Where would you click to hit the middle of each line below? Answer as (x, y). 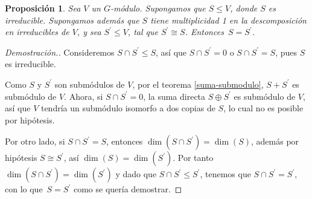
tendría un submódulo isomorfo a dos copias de (128, 108)
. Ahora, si (84, 96)
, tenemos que (225, 174)
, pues (286, 52)
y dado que (136, 174)
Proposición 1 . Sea (43, 8)
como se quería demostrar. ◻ (128, 189)
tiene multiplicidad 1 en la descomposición (228, 20)
